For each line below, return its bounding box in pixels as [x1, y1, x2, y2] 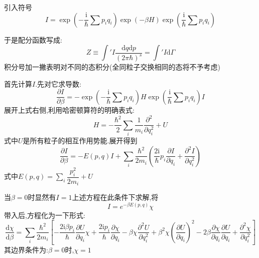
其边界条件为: [4, 244, 48, 255]
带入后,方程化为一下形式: [4, 209, 85, 220]
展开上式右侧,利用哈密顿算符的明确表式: [4, 105, 135, 115]
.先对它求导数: [35, 78, 81, 89]
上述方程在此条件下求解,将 [72, 192, 159, 202]
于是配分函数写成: [4, 34, 62, 45]
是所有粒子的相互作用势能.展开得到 [23, 135, 138, 146]
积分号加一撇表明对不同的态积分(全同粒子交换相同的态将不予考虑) [4, 62, 220, 72]
